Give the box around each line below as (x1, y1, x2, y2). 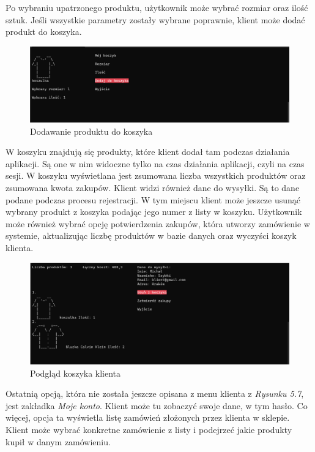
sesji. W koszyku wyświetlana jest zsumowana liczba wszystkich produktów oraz (6, 169, 306, 182)
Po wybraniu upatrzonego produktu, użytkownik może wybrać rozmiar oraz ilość (6, 1, 308, 13)
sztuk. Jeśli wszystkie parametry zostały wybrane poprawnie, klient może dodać (6, 13, 305, 26)
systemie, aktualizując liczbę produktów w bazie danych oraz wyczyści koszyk (6, 229, 297, 242)
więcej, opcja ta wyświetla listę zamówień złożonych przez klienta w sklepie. (6, 411, 290, 424)
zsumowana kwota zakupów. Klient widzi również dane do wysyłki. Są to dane (6, 181, 300, 194)
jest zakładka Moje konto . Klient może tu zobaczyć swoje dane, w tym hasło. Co (6, 399, 308, 412)
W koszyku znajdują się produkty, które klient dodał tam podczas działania (6, 145, 290, 158)
